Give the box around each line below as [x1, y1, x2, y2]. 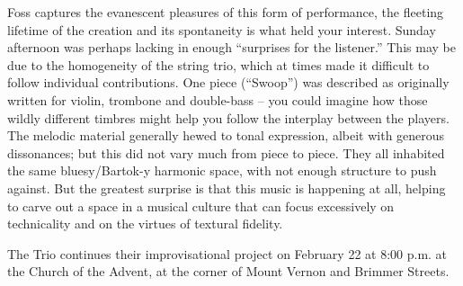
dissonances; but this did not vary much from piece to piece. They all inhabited [7, 143, 445, 162]
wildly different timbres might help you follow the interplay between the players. [7, 108, 450, 127]
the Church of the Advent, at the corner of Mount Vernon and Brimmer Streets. [7, 262, 450, 281]
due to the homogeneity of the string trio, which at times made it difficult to [7, 55, 430, 74]
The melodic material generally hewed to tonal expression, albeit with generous [7, 126, 445, 145]
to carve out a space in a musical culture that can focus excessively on [7, 196, 395, 215]
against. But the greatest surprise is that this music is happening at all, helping [7, 178, 446, 197]
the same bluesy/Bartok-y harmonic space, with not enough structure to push [7, 161, 437, 180]
